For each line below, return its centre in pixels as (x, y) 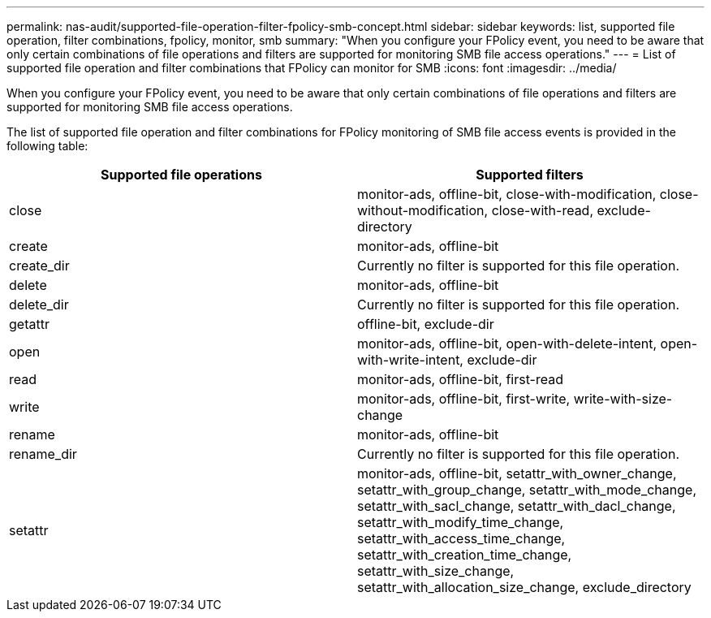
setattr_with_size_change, (436, 571)
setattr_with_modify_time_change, (461, 522)
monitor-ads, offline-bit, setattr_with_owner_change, (517, 473)
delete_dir (39, 305)
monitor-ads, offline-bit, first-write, (464, 399)
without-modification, (423, 210)
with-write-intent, (410, 360)
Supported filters (530, 175)
